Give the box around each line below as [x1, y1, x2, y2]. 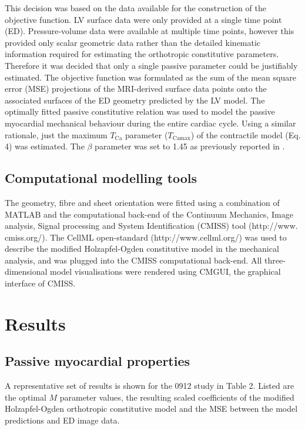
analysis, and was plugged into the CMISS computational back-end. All [5, 254, 262, 266]
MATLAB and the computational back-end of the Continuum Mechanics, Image [5, 208, 293, 220]
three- [264, 254, 286, 266]
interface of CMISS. [5, 277, 76, 289]
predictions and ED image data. [5, 414, 120, 426]
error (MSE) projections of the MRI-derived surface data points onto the [5, 82, 267, 95]
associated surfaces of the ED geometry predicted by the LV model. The [5, 94, 265, 106]
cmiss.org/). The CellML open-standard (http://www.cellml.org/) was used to [5, 231, 287, 243]
